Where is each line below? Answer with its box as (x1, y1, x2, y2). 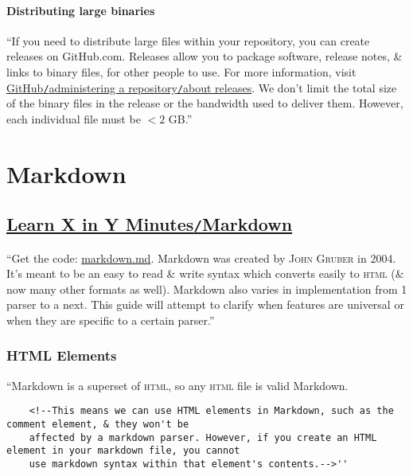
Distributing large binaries (6, 2, 155, 18)
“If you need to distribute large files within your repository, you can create (6, 32, 370, 49)
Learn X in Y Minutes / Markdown (6, 212, 293, 236)
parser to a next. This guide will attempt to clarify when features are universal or (6, 296, 404, 313)
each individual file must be (6, 110, 141, 127)
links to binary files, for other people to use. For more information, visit (6, 63, 357, 80)
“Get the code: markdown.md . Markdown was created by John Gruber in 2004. (6, 249, 396, 266)
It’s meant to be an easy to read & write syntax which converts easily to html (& (6, 265, 404, 282)
